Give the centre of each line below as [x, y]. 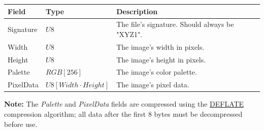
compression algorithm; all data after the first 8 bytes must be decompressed [123, 114]
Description [137, 11]
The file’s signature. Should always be [175, 24]
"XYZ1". [129, 34]
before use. [21, 124]
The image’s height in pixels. [161, 59]
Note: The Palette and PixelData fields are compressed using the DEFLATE [124, 104]
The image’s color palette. [157, 72]
